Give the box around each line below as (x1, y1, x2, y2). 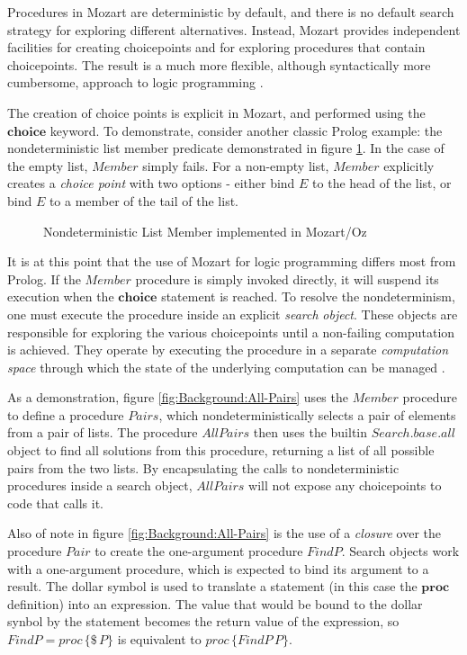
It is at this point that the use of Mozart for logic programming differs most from (7, 252, 456, 271)
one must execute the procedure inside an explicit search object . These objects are (7, 304, 458, 323)
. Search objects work (341, 542, 460, 561)
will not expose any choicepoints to (248, 476, 442, 495)
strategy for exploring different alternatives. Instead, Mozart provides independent (7, 20, 461, 39)
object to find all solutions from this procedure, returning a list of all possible (7, 441, 435, 460)
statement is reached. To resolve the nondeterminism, (161, 287, 455, 306)
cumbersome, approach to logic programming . (7, 73, 264, 92)
